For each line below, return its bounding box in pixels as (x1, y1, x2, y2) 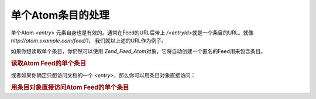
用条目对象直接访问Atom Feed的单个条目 (11, 83, 129, 91)
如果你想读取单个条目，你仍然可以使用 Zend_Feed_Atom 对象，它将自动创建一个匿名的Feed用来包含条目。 (11, 48, 266, 55)
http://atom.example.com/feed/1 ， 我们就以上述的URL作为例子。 (11, 37, 167, 44)
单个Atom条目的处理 (11, 9, 109, 22)
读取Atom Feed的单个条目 (11, 59, 87, 68)
